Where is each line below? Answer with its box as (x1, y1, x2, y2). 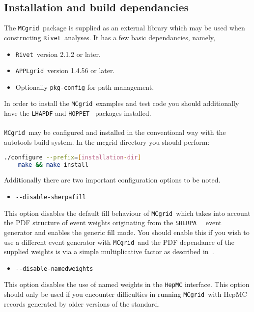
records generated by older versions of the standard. (4, 298, 160, 309)
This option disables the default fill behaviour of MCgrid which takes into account (4, 208, 251, 218)
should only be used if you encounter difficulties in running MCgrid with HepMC (4, 289, 247, 299)
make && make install (18, 161, 88, 168)
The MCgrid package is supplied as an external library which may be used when (4, 23, 245, 33)
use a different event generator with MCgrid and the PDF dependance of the (4, 236, 234, 247)
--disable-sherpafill (15, 193, 86, 201)
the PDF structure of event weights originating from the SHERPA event (4, 217, 222, 228)
